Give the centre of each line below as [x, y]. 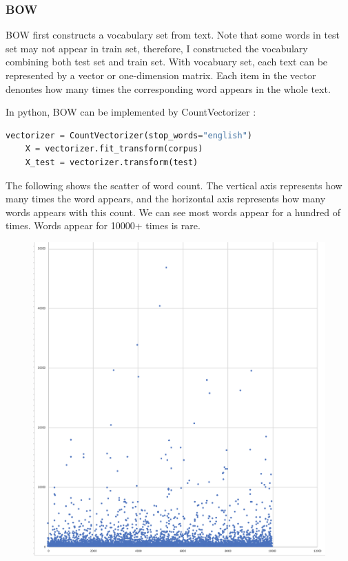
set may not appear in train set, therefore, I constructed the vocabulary [157, 48]
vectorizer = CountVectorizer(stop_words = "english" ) [129, 135]
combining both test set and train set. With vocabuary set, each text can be [167, 62]
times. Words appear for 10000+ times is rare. [103, 225]
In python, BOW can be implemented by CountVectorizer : [131, 112]
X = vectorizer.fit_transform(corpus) [114, 149]
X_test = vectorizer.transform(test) [112, 162]
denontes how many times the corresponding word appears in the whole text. [168, 88]
